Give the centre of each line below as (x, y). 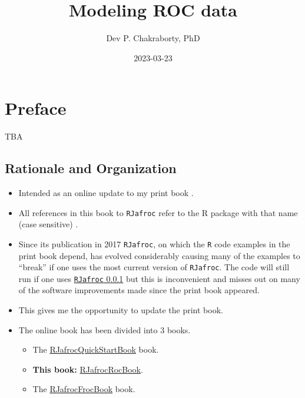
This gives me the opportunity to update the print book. (121, 310)
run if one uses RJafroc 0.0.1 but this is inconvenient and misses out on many (159, 278)
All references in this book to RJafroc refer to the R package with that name (158, 212)
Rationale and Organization (91, 168)
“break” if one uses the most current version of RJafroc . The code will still (154, 267)
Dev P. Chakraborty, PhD (153, 38)
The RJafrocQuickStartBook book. (96, 349)
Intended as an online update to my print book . (106, 193)
